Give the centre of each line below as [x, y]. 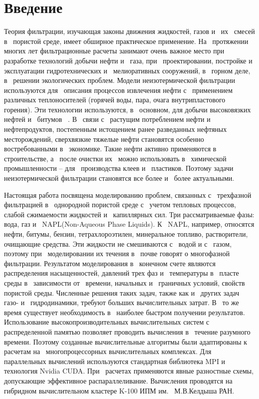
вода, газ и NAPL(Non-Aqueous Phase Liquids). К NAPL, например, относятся [129, 224]
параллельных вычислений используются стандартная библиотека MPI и [115, 361]
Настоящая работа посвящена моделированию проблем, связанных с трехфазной [128, 195]
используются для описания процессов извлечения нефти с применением [119, 90]
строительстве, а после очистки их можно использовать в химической [115, 158]
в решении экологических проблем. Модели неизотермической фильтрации [120, 80]
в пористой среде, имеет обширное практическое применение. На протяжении [126, 41]
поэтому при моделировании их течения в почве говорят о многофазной [117, 253]
